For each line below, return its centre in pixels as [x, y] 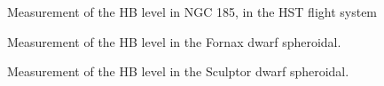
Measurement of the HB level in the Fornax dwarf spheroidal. [174, 41]
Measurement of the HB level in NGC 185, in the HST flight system [192, 12]
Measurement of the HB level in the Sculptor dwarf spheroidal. [178, 71]
